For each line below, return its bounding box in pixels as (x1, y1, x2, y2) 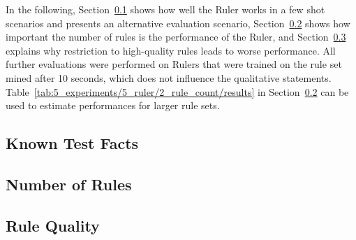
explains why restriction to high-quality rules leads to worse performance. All (6, 43, 336, 57)
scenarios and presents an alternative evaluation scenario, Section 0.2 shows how (6, 15, 350, 30)
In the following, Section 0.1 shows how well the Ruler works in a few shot (6, 2, 325, 16)
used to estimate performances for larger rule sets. (6, 98, 220, 113)
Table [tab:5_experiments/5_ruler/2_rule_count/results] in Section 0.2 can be (6, 84, 349, 99)
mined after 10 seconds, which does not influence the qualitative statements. (6, 70, 332, 85)
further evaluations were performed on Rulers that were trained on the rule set (6, 57, 342, 71)
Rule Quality (6, 214, 100, 236)
